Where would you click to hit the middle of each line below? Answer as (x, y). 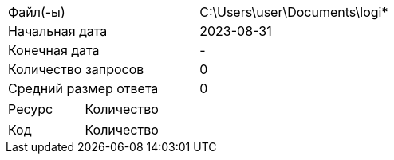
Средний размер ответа (83, 88)
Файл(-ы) (37, 12)
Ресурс (31, 109)
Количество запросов (76, 69)
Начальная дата (58, 31)
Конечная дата (54, 50)
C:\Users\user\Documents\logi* (294, 12)
